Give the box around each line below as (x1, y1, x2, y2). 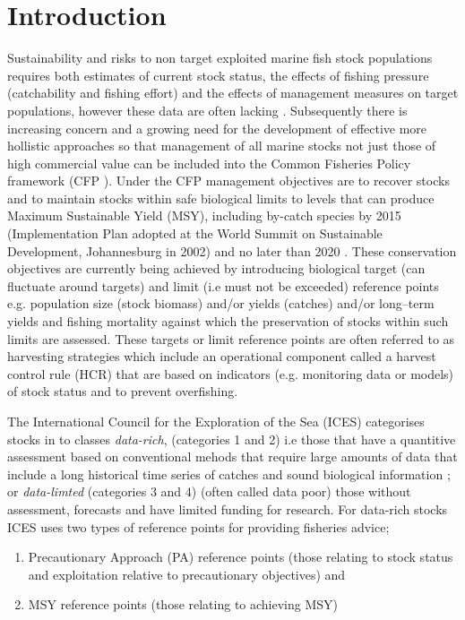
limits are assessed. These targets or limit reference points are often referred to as (7, 329, 455, 348)
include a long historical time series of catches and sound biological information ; (7, 464, 451, 483)
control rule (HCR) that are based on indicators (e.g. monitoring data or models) (7, 364, 454, 383)
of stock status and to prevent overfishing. (7, 382, 238, 400)
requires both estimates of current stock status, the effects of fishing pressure (7, 65, 429, 84)
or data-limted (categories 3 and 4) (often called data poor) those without (7, 482, 411, 501)
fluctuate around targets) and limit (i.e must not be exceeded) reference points (7, 276, 439, 295)
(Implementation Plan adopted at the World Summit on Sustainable (7, 224, 383, 243)
